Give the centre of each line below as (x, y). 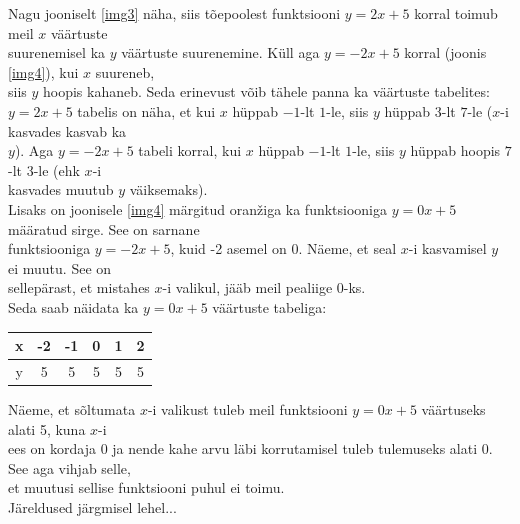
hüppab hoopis (455, 150)
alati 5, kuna (47, 428)
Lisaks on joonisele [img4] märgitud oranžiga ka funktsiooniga (198, 208)
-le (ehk (56, 169)
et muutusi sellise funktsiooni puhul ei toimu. (146, 487)
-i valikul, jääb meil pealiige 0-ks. (264, 287)
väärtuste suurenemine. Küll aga (220, 52)
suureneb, (125, 71)
